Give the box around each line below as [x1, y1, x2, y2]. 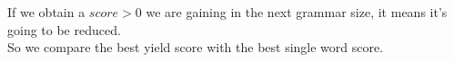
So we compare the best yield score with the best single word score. [7, 38, 384, 57]
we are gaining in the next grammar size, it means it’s [146, 3, 448, 21]
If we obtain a [7, 3, 86, 21]
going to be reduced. [7, 20, 121, 39]
